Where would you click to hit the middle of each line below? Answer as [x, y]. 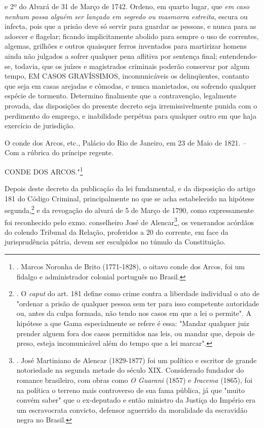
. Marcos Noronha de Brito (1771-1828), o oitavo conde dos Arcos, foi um [130, 266]
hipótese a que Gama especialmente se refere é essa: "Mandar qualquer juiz [133, 323]
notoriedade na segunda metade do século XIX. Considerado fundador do [130, 370]
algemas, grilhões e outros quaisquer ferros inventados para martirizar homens [126, 46]
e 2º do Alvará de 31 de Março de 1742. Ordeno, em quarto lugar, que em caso [127, 6]
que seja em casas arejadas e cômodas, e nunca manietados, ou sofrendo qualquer [130, 85]
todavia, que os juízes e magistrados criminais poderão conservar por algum [132, 66]
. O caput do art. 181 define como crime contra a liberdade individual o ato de [138, 293]
